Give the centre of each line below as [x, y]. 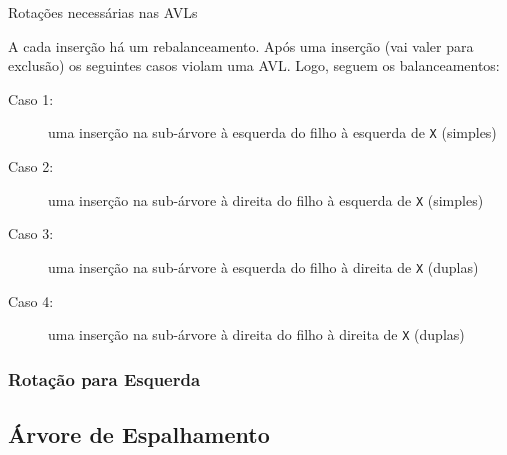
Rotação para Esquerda [104, 378]
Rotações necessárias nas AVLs [103, 12]
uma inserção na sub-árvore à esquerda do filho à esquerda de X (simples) [272, 132]
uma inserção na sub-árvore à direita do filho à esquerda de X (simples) [266, 199]
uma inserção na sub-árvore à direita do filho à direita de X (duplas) [256, 334]
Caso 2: [31, 166]
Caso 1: [31, 98]
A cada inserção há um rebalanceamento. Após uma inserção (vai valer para [241, 45]
